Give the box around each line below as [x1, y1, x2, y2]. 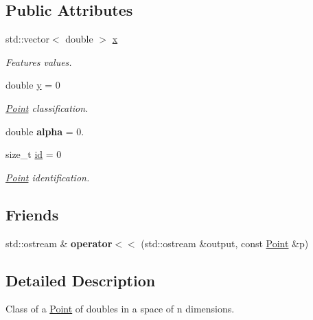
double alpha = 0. [5, 124, 84, 138]
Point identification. [5, 170, 90, 184]
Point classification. [5, 100, 89, 115]
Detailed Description [5, 269, 156, 290]
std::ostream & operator [5, 236, 113, 250]
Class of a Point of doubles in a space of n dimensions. [5, 301, 235, 316]
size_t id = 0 [5, 147, 62, 161]
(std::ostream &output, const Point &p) [141, 236, 309, 250]
